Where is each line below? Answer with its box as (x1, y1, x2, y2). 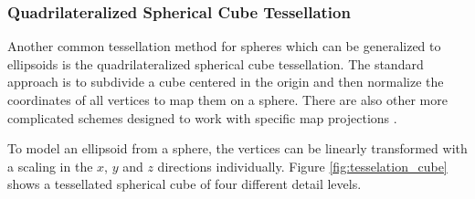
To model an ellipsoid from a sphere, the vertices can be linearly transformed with (7, 139, 468, 158)
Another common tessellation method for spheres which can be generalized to (7, 37, 441, 56)
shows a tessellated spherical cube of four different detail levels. (7, 174, 362, 194)
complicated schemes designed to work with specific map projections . (7, 108, 397, 127)
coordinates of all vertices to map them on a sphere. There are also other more (7, 90, 448, 109)
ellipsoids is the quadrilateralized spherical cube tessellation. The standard (7, 54, 424, 73)
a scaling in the (7, 156, 93, 175)
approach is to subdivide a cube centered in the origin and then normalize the (7, 72, 444, 91)
